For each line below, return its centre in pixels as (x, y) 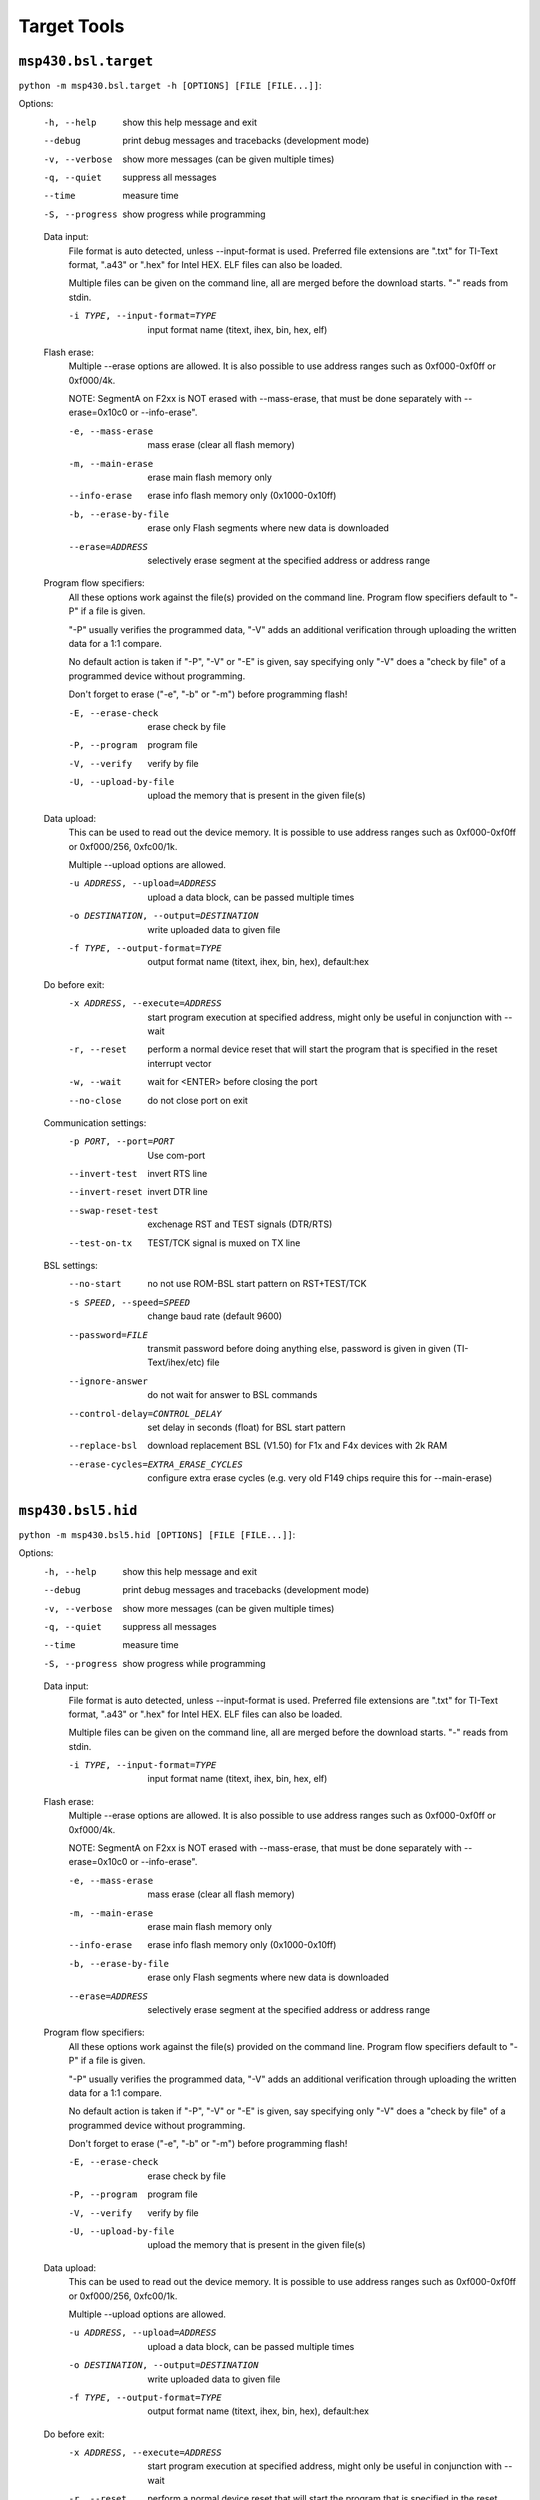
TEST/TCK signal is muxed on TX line (224, 1242)
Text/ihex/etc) (176, 1362)
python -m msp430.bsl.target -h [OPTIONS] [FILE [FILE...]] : (170, 86)
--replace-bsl (103, 1446)
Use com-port (176, 1155)
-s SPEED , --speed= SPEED (129, 1302)
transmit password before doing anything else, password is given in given (299, 1348)
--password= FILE (108, 1334)
